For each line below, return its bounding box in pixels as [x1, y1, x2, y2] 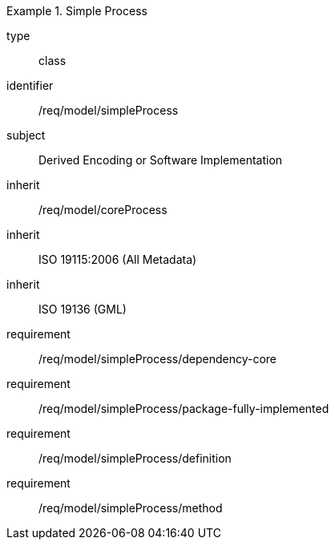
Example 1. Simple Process [6, 4, 147, 18]
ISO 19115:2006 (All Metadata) [38, 253, 197, 266]
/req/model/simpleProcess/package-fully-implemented [38, 402, 329, 415]
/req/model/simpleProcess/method [38, 501, 223, 515]
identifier [6, 79, 54, 92]
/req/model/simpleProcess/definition [38, 451, 232, 465]
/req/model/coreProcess [38, 203, 167, 216]
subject [6, 128, 46, 142]
